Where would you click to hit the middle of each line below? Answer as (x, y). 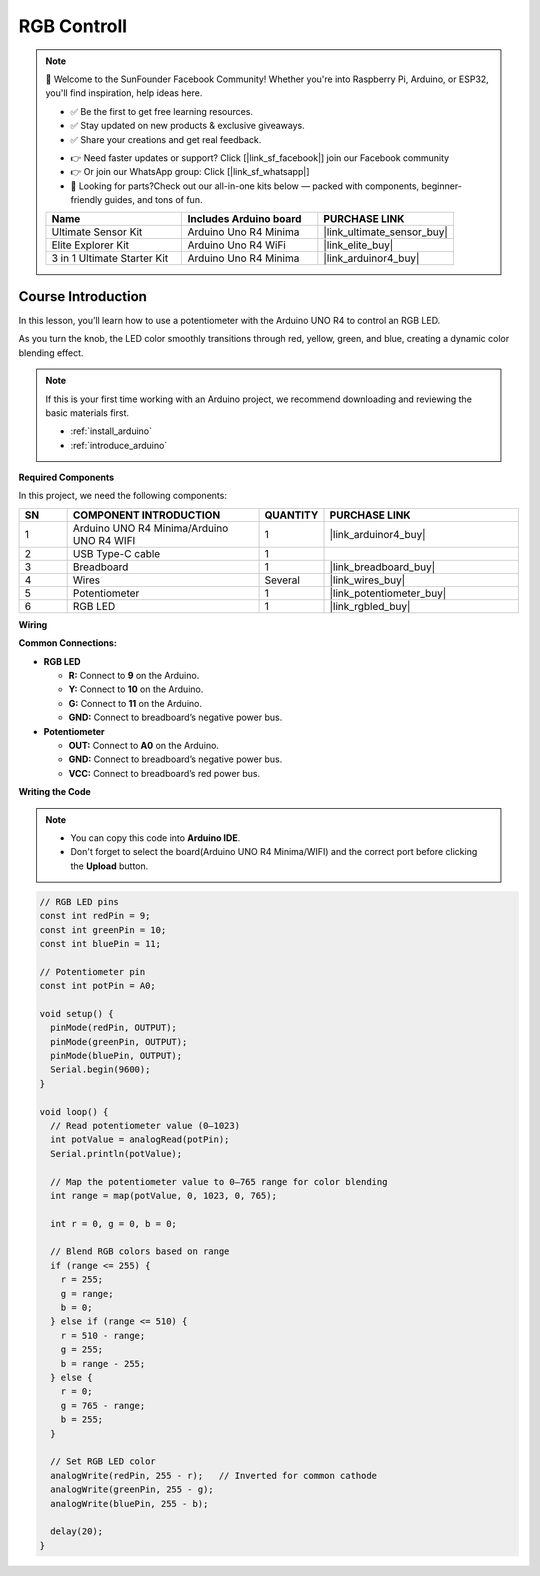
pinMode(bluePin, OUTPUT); (116, 1056)
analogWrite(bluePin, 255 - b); (129, 1503)
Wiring (33, 624)
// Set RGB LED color (103, 1461)
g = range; (87, 1293)
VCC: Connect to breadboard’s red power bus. (164, 773)
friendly (86, 200)
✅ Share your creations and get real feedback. (166, 139)
